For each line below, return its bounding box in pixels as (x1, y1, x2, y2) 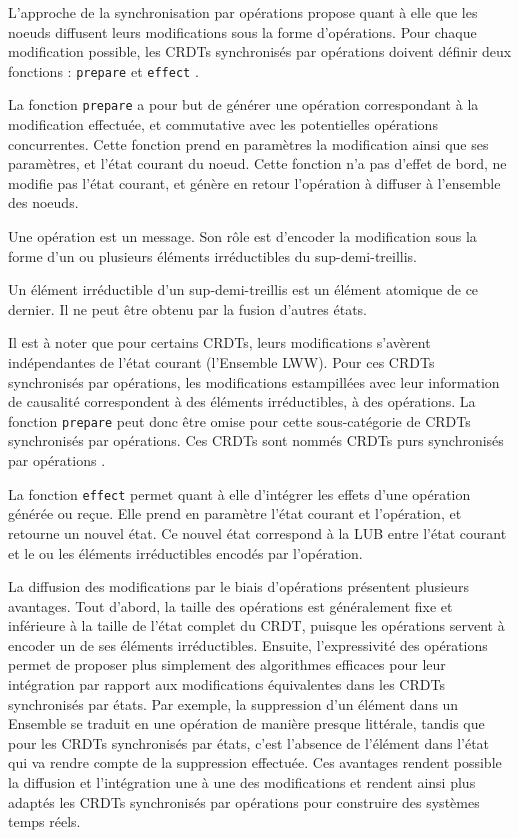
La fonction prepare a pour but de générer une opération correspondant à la (8, 94, 479, 115)
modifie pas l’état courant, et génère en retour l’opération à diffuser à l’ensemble (8, 172, 501, 193)
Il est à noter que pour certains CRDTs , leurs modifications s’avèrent (8, 332, 431, 353)
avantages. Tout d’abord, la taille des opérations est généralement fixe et (8, 595, 453, 616)
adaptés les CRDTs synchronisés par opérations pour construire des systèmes (8, 791, 480, 812)
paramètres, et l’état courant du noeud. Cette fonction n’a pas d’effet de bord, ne (8, 153, 507, 174)
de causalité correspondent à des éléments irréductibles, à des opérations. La (8, 391, 476, 412)
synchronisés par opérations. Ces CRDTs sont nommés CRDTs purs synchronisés (8, 430, 504, 451)
